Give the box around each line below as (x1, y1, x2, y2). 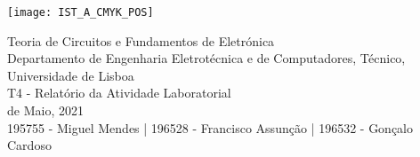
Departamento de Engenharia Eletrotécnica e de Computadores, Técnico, (7, 49, 406, 67)
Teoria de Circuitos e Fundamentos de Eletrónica (7, 31, 275, 50)
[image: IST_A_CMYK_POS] (7, 6, 154, 19)
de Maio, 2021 (7, 101, 84, 120)
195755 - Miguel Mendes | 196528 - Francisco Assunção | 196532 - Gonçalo (7, 118, 414, 137)
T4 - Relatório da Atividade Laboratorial (7, 83, 231, 102)
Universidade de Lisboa (7, 66, 134, 84)
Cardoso (7, 136, 52, 154)
